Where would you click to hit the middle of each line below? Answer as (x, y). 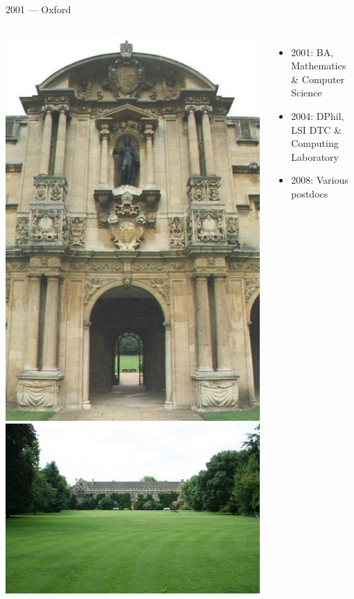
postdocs (310, 193)
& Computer (318, 79)
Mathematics (319, 66)
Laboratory (315, 156)
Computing (315, 143)
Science (307, 93)
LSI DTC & (316, 129)
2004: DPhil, (318, 115)
